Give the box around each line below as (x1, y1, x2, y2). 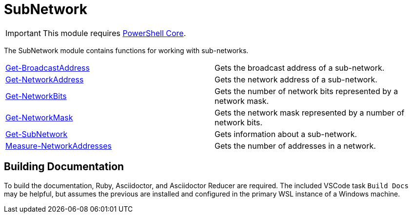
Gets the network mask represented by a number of (215, 107, 405, 118)
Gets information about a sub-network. (215, 129, 357, 139)
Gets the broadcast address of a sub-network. (215, 62, 385, 73)
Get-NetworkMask (5, 112, 73, 122)
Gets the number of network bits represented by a (215, 86, 398, 96)
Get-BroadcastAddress (5, 62, 90, 73)
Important (5, 28, 41, 38)
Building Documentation (4, 160, 124, 173)
